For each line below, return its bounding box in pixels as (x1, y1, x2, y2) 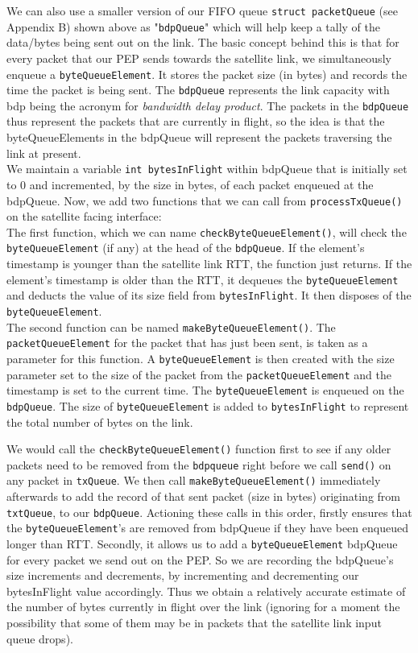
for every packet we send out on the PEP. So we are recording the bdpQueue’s (6, 551, 394, 568)
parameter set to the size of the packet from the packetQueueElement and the (6, 366, 391, 382)
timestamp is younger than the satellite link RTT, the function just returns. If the (6, 255, 412, 272)
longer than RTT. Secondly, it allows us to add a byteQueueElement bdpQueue (6, 535, 398, 552)
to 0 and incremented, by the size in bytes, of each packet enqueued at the (6, 176, 374, 192)
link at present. (6, 144, 81, 161)
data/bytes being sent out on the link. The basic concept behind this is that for (6, 34, 399, 51)
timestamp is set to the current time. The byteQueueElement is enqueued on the (6, 382, 404, 399)
